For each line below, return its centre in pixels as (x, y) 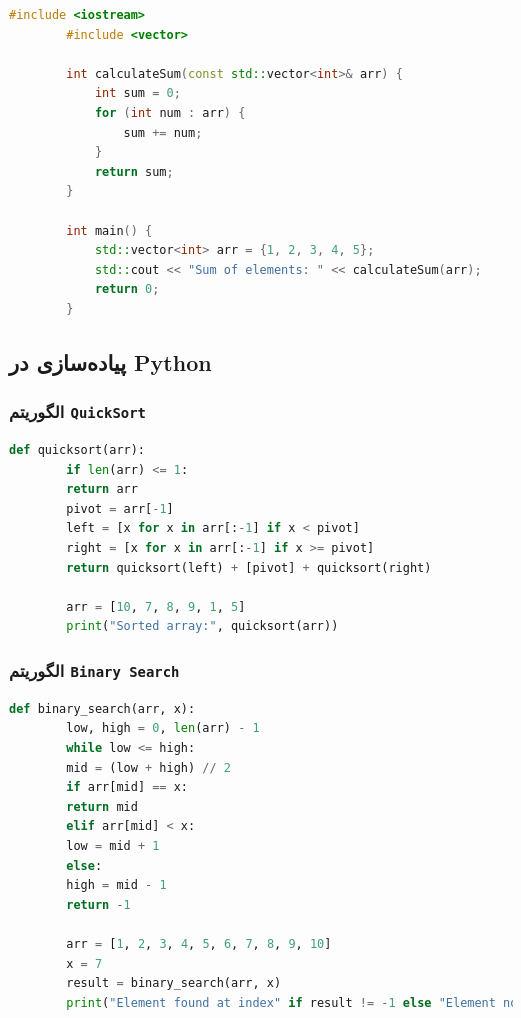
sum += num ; (163, 132)
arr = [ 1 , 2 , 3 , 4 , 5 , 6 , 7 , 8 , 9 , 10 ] (199, 943)
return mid (102, 806)
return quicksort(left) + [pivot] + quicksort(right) (249, 567)
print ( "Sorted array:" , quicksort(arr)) (202, 626)
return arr (102, 489)
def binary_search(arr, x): (102, 708)
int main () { (109, 230)
